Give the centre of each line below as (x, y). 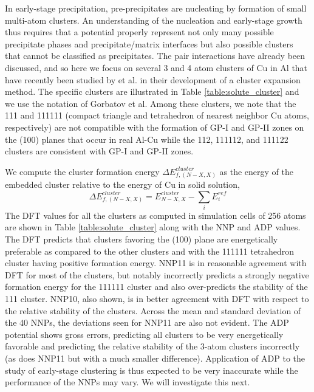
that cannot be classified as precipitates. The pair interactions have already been (155, 56)
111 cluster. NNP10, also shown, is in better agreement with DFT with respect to (157, 299)
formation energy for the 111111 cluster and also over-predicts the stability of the (156, 287)
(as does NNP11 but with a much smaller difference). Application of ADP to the (155, 358)
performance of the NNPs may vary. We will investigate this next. (128, 382)
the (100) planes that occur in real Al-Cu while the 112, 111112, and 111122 (147, 139)
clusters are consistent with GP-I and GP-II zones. (99, 151)
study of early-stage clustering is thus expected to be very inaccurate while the (152, 370)
